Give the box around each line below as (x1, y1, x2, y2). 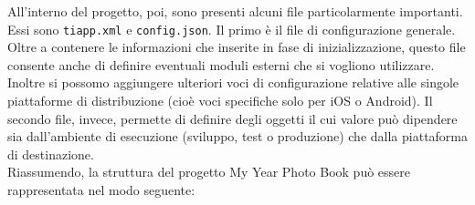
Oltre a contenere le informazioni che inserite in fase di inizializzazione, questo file (7, 37, 466, 56)
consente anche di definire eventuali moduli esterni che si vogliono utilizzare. (7, 55, 435, 74)
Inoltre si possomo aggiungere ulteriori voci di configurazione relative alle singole (7, 73, 459, 92)
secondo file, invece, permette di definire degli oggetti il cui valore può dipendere (7, 108, 458, 128)
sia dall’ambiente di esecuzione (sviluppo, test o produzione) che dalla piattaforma (7, 127, 469, 146)
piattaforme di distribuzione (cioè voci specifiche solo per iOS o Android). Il (7, 91, 433, 110)
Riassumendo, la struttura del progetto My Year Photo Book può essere (7, 162, 410, 181)
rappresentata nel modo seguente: (7, 180, 195, 199)
